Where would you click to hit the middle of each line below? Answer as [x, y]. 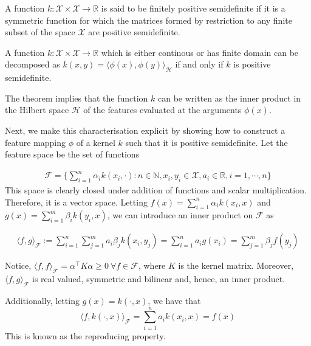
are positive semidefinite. [134, 32]
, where [152, 265]
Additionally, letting [42, 301]
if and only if [199, 64]
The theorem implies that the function [77, 98]
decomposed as [32, 64]
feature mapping [36, 142]
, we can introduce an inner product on [180, 215]
